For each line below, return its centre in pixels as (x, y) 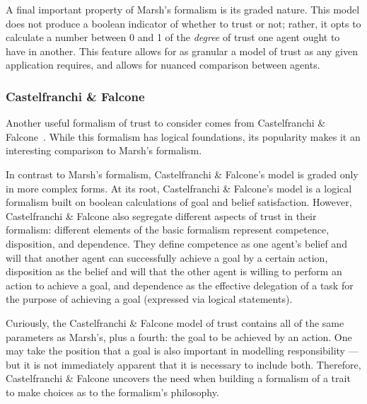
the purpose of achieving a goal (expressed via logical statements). (149, 299)
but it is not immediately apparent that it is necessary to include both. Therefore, (183, 364)
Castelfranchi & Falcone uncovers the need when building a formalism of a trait (178, 378)
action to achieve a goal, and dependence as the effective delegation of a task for (180, 285)
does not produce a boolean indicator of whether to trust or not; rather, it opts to (183, 23)
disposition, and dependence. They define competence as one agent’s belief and (176, 243)
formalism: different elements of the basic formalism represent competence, (168, 230)
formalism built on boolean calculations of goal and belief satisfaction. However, (179, 202)
